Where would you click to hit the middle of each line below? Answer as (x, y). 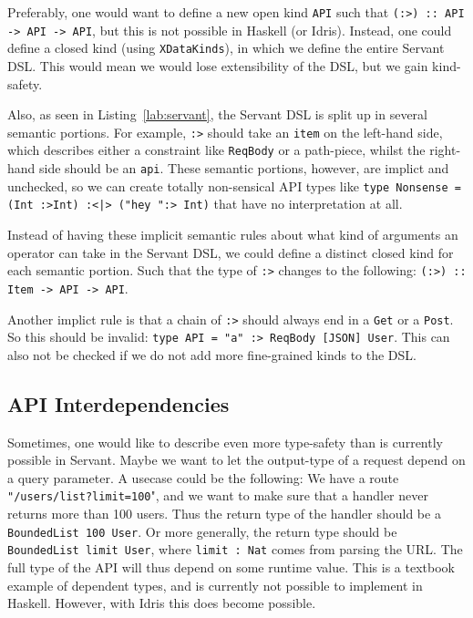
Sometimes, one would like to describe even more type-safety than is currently (225, 442)
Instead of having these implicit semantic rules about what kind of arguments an (233, 235)
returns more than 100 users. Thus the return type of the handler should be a (224, 514)
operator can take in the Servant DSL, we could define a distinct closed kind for (231, 252)
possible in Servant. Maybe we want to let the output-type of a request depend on (236, 460)
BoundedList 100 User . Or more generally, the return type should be (202, 531)
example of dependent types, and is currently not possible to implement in (215, 585)
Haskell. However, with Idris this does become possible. (162, 603)
